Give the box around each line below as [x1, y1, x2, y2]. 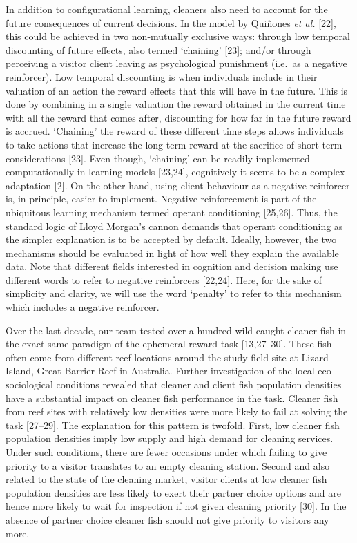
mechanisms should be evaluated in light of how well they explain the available [6, 245, 339, 260]
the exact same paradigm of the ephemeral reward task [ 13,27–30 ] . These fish [6, 336, 332, 351]
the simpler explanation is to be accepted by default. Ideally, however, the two [6, 232, 337, 247]
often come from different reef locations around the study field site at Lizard [6, 350, 329, 364]
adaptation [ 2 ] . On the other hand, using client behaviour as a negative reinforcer [6, 178, 350, 192]
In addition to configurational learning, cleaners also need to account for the [6, 2, 328, 16]
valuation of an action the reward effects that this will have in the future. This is [6, 83, 348, 97]
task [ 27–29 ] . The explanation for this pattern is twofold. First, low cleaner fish [6, 417, 340, 432]
